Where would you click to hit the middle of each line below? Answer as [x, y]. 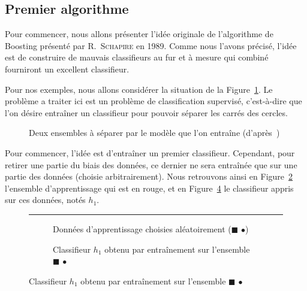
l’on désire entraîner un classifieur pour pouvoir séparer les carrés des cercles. [146, 112]
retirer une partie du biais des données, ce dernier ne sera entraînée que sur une [151, 164]
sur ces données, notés [45, 200]
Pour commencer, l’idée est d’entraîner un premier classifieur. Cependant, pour [150, 152]
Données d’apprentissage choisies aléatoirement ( [142, 228]
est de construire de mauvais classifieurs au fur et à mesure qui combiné [137, 57]
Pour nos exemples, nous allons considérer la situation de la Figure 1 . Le [139, 89]
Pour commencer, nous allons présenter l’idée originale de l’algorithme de [139, 34]
